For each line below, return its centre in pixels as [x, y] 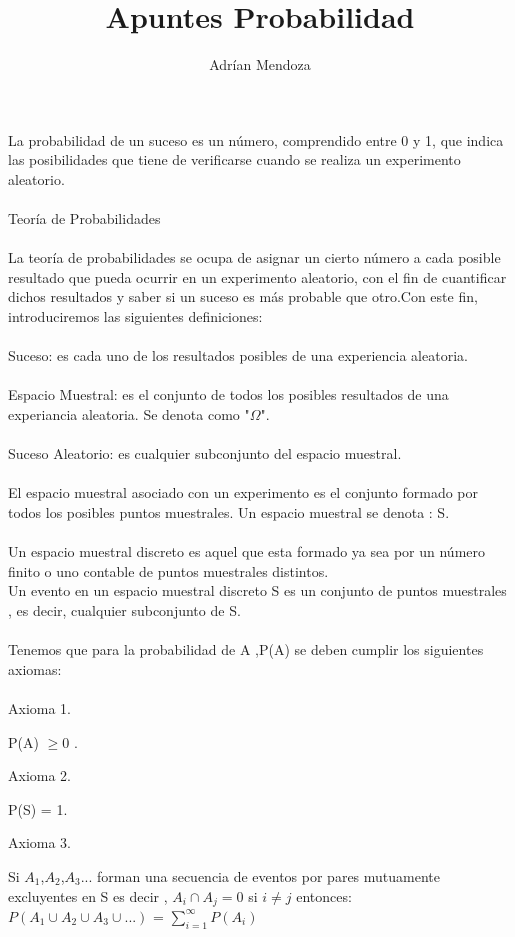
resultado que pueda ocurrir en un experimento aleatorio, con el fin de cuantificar [257, 276]
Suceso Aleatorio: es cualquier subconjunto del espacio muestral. [205, 453]
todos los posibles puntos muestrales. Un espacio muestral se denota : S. [229, 512]
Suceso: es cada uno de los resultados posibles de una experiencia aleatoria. [238, 355]
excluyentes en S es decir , [88, 895]
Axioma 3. [39, 842]
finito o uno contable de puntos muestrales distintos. [168, 570]
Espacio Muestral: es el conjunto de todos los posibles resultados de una [228, 394]
